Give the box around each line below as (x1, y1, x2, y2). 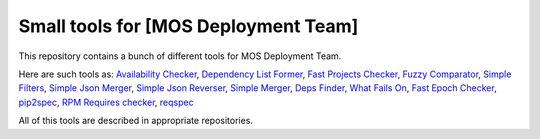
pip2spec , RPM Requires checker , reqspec (18, 96, 194, 108)
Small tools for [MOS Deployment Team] (18, 15, 359, 37)
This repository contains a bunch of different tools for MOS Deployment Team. (18, 50, 342, 62)
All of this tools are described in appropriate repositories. (18, 115, 254, 127)
